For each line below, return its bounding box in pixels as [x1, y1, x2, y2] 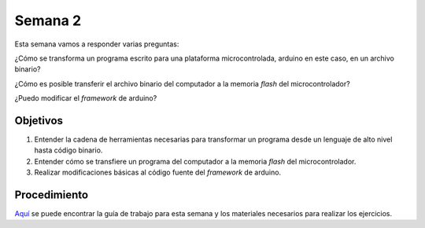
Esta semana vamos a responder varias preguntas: [14, 39, 179, 49]
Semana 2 [14, 12, 82, 29]
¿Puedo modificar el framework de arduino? [14, 94, 157, 103]
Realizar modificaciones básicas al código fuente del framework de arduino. [34, 167, 282, 177]
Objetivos [14, 114, 63, 127]
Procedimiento [14, 189, 89, 201]
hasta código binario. [34, 145, 103, 155]
